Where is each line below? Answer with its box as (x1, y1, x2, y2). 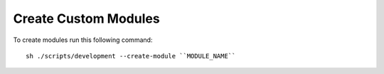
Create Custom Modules (13, 11, 160, 26)
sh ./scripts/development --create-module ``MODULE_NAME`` (26, 52, 236, 60)
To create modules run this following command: (13, 36, 153, 44)
